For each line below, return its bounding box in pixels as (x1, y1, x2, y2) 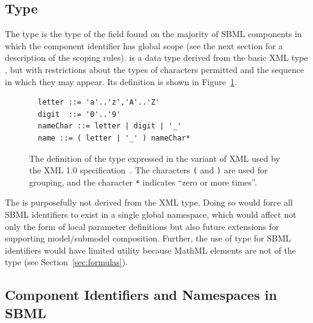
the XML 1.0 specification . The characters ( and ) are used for (29, 164, 268, 176)
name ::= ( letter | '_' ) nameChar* (38, 133, 190, 142)
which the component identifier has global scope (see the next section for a (5, 39, 283, 52)
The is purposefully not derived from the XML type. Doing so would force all (5, 196, 293, 209)
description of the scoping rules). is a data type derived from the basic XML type (5, 51, 308, 64)
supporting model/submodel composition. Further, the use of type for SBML (5, 232, 291, 245)
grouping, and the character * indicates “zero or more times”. (29, 175, 257, 188)
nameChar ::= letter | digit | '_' (38, 122, 182, 131)
